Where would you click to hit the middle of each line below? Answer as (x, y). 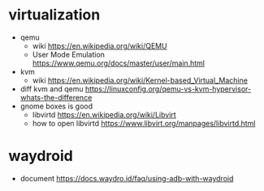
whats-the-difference (56, 97)
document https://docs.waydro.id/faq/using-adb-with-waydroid (127, 178)
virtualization (54, 15)
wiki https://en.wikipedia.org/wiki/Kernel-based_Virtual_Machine (140, 80)
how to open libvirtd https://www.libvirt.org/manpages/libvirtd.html (144, 123)
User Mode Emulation (69, 54)
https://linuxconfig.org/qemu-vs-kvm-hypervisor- (168, 89)
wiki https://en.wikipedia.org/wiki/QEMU (100, 45)
